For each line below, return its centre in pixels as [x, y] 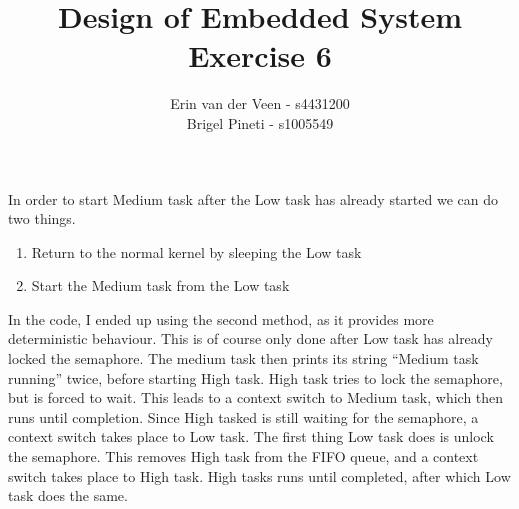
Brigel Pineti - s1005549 [260, 122]
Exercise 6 [260, 55]
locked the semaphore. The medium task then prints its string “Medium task [243, 358]
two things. [42, 218]
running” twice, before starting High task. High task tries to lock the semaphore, [255, 377]
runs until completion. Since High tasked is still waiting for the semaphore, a [243, 416]
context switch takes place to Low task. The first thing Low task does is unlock [251, 436]
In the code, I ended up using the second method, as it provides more [221, 318]
